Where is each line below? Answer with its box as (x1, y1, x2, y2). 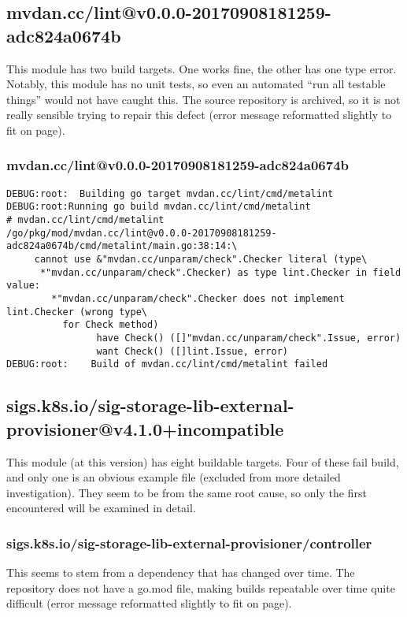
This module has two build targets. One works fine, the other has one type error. (6, 60, 397, 76)
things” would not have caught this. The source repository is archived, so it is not (6, 91, 401, 107)
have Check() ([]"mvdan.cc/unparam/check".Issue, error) (96, 333, 401, 344)
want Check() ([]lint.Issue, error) (96, 345, 288, 357)
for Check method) (62, 319, 159, 331)
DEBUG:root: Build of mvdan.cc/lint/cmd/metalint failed (6, 359, 328, 370)
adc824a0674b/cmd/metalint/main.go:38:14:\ (6, 240, 238, 252)
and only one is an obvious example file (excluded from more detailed (6, 469, 341, 485)
